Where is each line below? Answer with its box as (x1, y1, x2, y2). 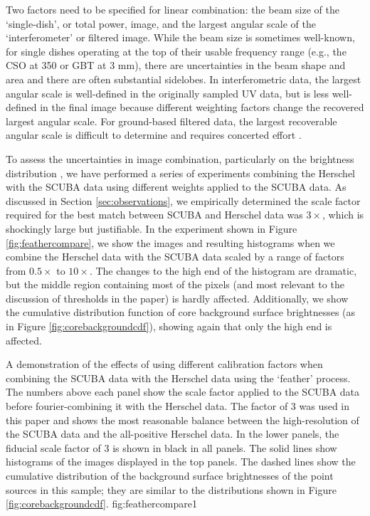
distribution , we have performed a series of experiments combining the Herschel (6, 165, 355, 180)
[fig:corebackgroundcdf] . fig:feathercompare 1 (6, 496, 197, 511)
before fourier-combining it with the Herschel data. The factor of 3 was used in (6, 399, 350, 414)
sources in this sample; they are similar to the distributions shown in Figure (6, 482, 337, 497)
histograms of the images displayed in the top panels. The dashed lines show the (6, 454, 356, 469)
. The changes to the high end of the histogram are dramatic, (89, 263, 357, 278)
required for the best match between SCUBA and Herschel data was (6, 207, 303, 222)
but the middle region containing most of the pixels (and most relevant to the (6, 277, 344, 292)
